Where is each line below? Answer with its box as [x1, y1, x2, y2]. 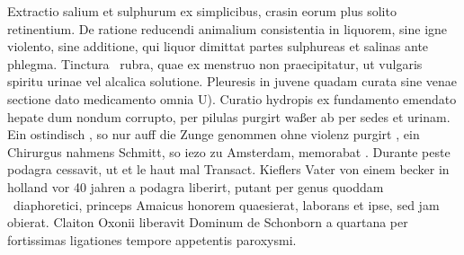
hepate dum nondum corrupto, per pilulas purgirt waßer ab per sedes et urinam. [7, 107, 451, 126]
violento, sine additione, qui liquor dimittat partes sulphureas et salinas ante [7, 37, 429, 56]
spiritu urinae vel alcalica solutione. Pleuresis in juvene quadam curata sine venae [7, 72, 458, 91]
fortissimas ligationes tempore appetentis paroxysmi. [7, 230, 297, 249]
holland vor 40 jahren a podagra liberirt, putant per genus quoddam [7, 177, 384, 196]
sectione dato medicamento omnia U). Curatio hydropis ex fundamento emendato [7, 89, 457, 108]
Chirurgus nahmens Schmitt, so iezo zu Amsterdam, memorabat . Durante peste [7, 142, 451, 161]
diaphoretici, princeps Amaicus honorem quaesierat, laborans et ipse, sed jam [13, 195, 440, 214]
